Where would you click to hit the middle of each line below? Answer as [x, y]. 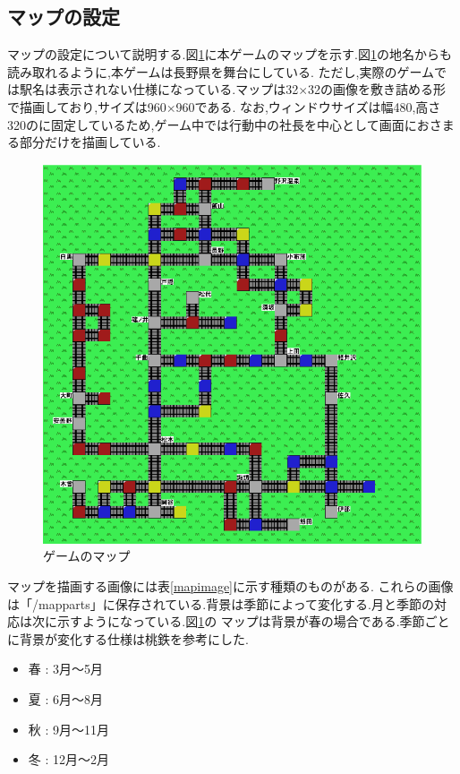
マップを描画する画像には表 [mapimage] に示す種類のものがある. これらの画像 [230, 585]
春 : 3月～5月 [66, 669]
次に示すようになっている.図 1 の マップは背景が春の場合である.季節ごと [241, 621]
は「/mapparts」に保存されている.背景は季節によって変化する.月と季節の [221, 603]
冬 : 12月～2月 [69, 759]
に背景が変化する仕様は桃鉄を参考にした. [128, 638]
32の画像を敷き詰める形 [377, 89]
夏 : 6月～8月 [66, 698]
